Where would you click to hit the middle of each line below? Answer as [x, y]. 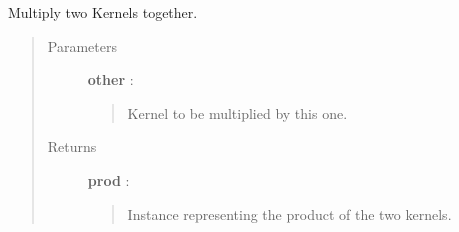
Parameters [82, 45]
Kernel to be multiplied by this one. [237, 112]
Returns [72, 146]
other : [110, 79]
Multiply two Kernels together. [103, 12]
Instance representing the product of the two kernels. [289, 213]
